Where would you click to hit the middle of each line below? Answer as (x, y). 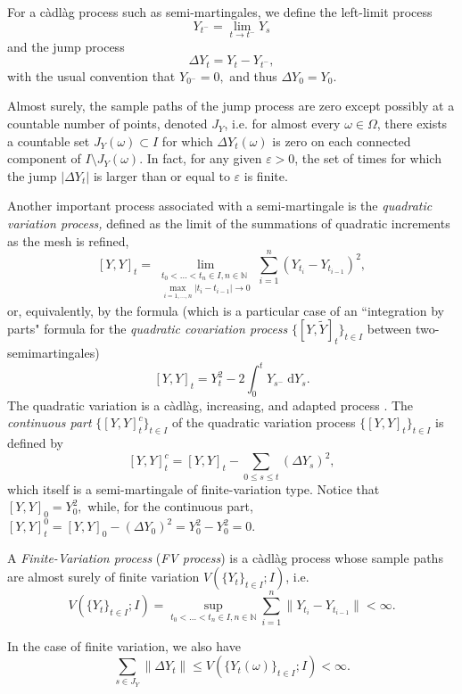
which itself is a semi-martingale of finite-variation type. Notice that (194, 488)
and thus (253, 75)
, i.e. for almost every (282, 124)
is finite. (266, 175)
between (389, 329)
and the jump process (66, 46)
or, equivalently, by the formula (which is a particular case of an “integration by (226, 310)
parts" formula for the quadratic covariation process (148, 329)
